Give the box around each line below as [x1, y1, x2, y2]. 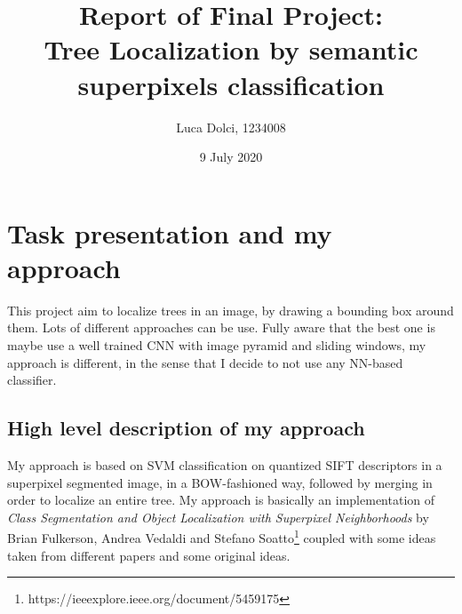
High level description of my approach [7, 414, 365, 442]
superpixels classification [77, 66, 385, 102]
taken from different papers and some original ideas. [7, 546, 291, 564]
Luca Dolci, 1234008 [176, 117, 286, 136]
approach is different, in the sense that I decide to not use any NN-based [7, 353, 403, 371]
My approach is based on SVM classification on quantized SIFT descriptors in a [7, 455, 442, 474]
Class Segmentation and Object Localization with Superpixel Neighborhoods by [7, 507, 429, 526]
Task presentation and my [7, 214, 332, 251]
